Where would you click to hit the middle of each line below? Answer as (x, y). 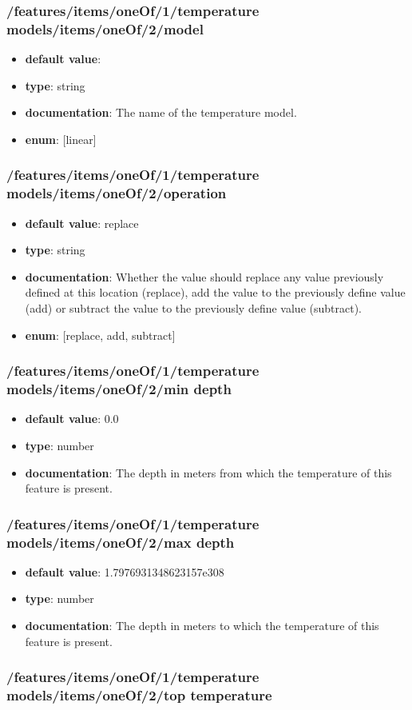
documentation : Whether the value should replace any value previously (204, 276)
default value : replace (82, 223)
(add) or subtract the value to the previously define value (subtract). (193, 308)
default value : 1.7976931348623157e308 (125, 571)
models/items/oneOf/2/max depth (121, 542)
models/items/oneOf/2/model (105, 28)
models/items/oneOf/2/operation (117, 193)
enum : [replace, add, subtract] (100, 335)
